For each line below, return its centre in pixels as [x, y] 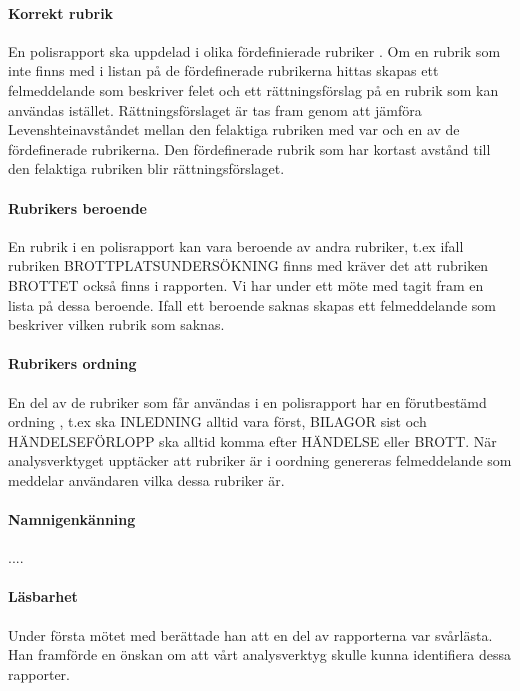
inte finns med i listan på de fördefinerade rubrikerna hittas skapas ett [223, 70]
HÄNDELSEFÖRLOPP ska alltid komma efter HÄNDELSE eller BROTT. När [252, 440]
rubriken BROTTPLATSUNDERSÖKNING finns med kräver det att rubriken [248, 265]
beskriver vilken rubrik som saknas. [116, 324]
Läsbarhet [43, 596]
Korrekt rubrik [61, 12]
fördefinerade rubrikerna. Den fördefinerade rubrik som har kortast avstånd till [249, 148]
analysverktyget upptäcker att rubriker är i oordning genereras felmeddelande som [260, 460]
